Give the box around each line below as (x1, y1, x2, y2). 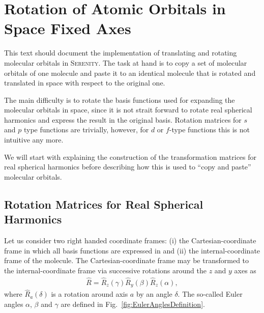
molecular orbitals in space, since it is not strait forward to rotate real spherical (4, 104, 252, 115)
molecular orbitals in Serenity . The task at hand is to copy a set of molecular (4, 57, 247, 68)
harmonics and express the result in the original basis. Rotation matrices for (4, 114, 242, 125)
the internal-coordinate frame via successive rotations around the (4, 265, 207, 275)
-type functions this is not (169, 124, 250, 135)
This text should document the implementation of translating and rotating (4, 47, 237, 58)
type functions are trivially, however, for (23, 124, 149, 135)
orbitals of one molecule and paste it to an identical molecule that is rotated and (4, 67, 256, 78)
